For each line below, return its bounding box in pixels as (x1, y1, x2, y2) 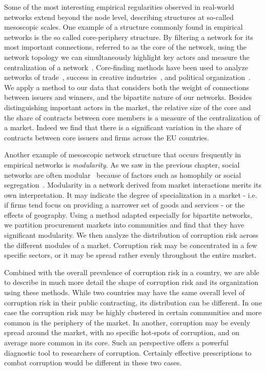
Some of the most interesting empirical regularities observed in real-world (4, 2, 234, 12)
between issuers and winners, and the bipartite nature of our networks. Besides (4, 92, 252, 102)
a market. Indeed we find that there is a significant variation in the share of (4, 122, 241, 133)
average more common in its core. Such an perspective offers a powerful (4, 337, 229, 347)
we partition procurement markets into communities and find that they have (4, 219, 244, 230)
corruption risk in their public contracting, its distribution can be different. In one (4, 297, 262, 307)
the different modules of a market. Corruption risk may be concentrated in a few (4, 239, 257, 250)
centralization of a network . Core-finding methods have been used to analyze (4, 61, 248, 72)
